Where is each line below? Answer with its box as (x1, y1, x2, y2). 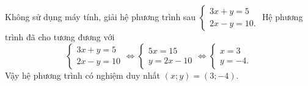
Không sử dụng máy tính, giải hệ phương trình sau (5, 10, 196, 23)
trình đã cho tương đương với (5, 30, 115, 43)
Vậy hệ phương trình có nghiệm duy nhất (5, 68, 161, 81)
